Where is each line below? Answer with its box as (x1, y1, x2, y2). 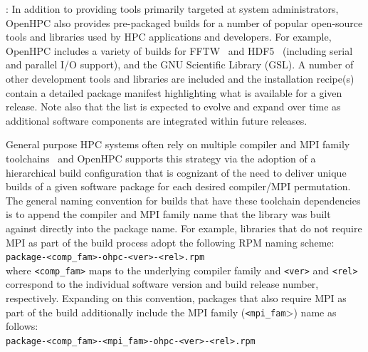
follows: (6, 319, 38, 333)
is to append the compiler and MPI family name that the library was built (6, 207, 331, 222)
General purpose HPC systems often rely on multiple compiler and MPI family (6, 137, 350, 152)
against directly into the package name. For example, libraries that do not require (6, 220, 362, 235)
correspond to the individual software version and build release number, (6, 276, 319, 291)
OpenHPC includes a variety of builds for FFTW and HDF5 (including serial (6, 43, 353, 58)
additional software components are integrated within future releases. (6, 113, 307, 128)
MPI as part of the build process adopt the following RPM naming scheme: (6, 234, 335, 249)
